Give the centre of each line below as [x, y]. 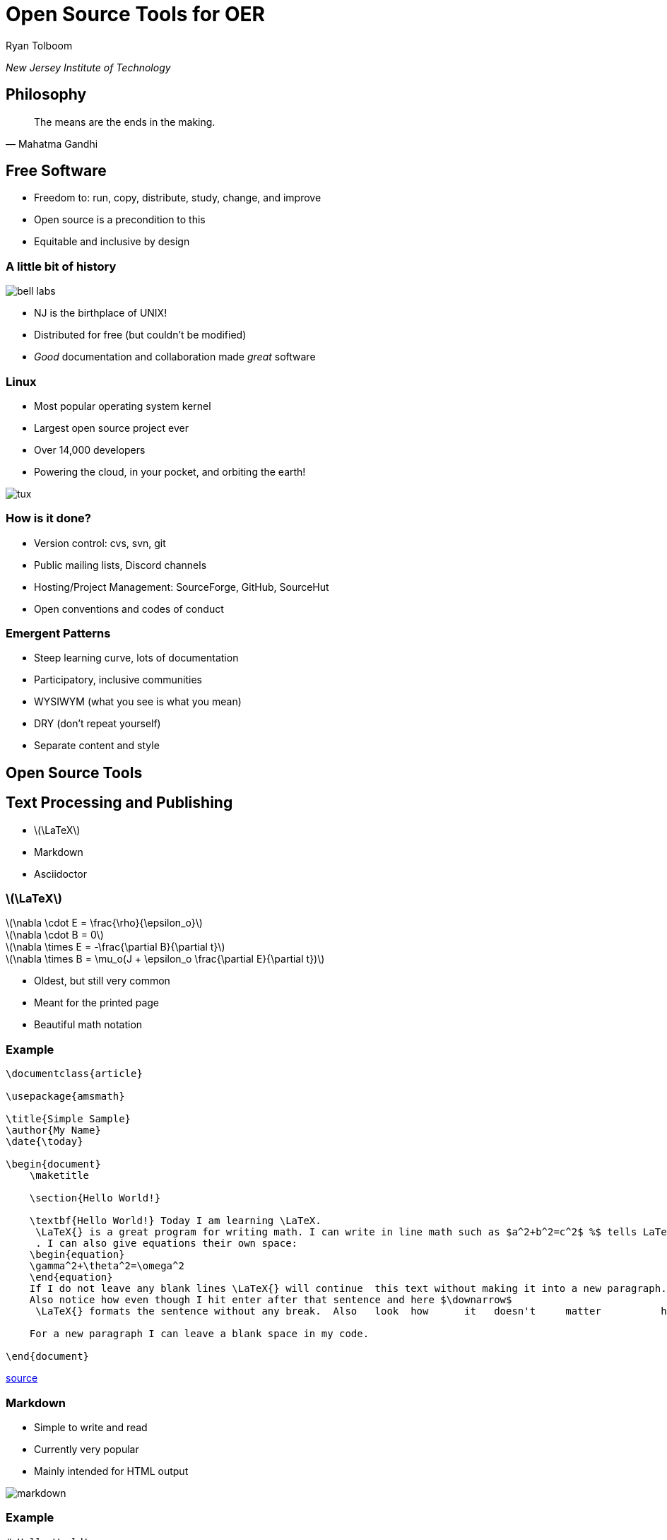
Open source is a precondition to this [120, 220]
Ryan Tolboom [39, 45]
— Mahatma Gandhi [52, 143]
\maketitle [59, 1176]
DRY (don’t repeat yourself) [98, 724]
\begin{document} [53, 1164]
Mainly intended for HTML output [111, 1471]
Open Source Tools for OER [135, 14]
